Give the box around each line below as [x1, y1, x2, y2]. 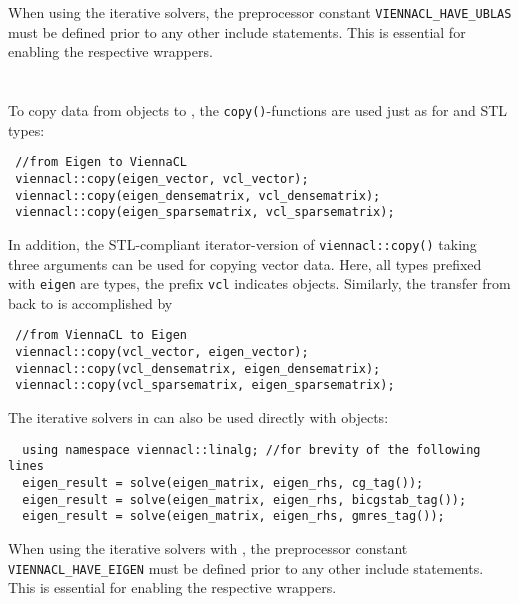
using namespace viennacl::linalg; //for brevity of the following [22, 442, 481, 457]
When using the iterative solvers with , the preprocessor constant [8, 537, 408, 558]
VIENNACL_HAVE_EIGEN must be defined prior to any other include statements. [8, 557, 484, 578]
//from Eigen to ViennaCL [15, 155, 187, 170]
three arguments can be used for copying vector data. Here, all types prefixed [8, 253, 482, 274]
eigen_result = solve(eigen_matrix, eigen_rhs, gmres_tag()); [22, 509, 445, 524]
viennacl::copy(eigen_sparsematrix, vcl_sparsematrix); [15, 205, 395, 220]
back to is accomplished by [8, 292, 173, 313]
